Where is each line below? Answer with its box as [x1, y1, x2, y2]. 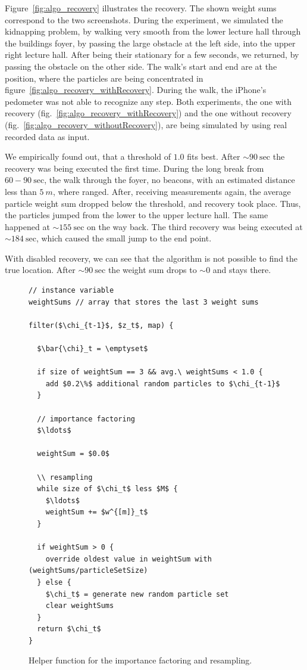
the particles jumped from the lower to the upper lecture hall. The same [5, 209, 268, 221]
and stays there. [212, 263, 271, 276]
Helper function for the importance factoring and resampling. [29, 654, 252, 666]
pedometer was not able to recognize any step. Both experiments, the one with [5, 95, 292, 107]
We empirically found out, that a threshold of [5, 150, 171, 163]
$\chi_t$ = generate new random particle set [45, 590, 229, 598]
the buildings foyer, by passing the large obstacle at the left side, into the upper [5, 36, 296, 49]
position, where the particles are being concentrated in [5, 72, 203, 84]
